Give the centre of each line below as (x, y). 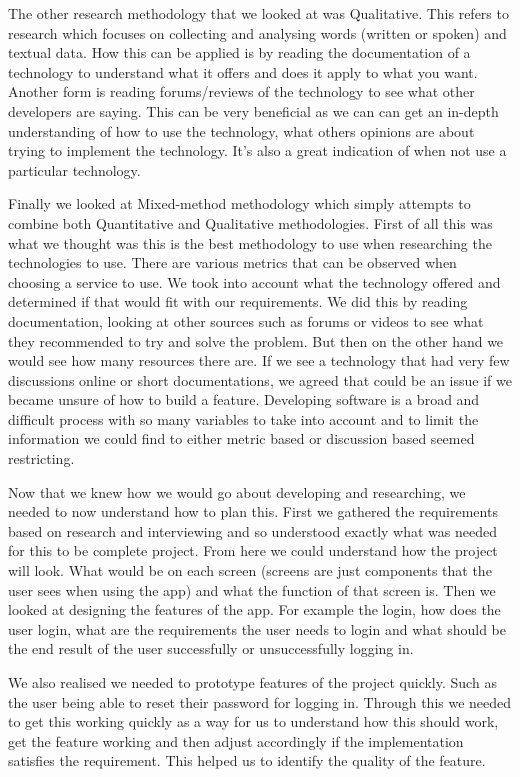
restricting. (41, 458)
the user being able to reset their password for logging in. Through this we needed (260, 701)
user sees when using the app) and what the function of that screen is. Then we (252, 589)
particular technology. (74, 169)
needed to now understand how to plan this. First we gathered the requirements (253, 511)
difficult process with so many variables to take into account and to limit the (243, 418)
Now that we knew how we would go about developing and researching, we (237, 491)
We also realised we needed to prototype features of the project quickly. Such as (252, 682)
